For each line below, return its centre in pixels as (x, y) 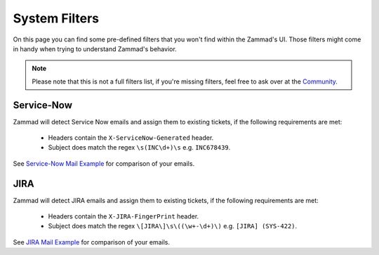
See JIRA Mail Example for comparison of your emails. (91, 242)
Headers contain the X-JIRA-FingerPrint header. (124, 216)
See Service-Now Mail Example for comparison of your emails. (104, 163)
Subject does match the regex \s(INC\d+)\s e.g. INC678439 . (139, 148)
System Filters (56, 18)
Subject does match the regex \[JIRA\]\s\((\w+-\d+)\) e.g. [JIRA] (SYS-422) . (173, 226)
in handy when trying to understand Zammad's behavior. (95, 48)
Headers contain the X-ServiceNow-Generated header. (131, 138)
